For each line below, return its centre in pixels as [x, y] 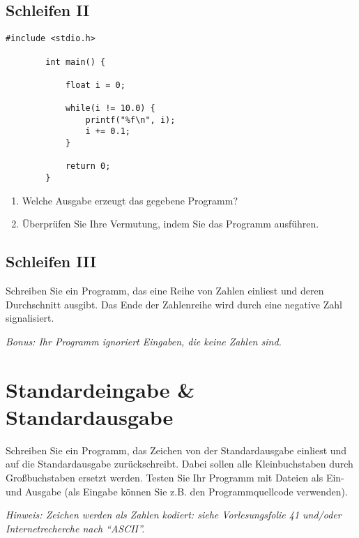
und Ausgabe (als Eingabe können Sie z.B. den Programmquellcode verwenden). [177, 491]
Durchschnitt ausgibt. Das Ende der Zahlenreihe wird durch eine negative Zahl [174, 304]
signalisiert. [30, 318]
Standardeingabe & [100, 389]
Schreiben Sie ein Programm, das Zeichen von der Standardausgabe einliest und [176, 450]
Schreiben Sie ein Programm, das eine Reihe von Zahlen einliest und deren [165, 291]
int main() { [76, 62]
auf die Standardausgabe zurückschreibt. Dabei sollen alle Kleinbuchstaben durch [179, 464]
